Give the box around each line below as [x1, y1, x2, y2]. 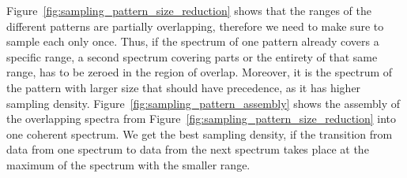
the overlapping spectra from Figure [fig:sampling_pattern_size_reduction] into [6, 110, 397, 127]
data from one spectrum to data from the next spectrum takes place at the [6, 141, 369, 158]
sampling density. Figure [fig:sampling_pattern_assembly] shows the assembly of [6, 95, 400, 111]
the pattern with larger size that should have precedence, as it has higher [6, 79, 361, 95]
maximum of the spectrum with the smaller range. [6, 156, 251, 172]
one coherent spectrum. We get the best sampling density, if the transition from [6, 125, 393, 142]
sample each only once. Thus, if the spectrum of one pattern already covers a [6, 33, 379, 50]
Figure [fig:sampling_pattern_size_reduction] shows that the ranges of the [6, 2, 371, 18]
